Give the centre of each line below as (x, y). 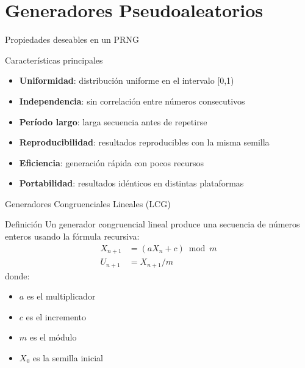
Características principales (54, 60)
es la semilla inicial (68, 358)
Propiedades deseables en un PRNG (72, 39)
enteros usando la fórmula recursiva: (72, 236)
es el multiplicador (61, 296)
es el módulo (53, 337)
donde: (17, 275)
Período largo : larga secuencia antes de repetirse (113, 121)
